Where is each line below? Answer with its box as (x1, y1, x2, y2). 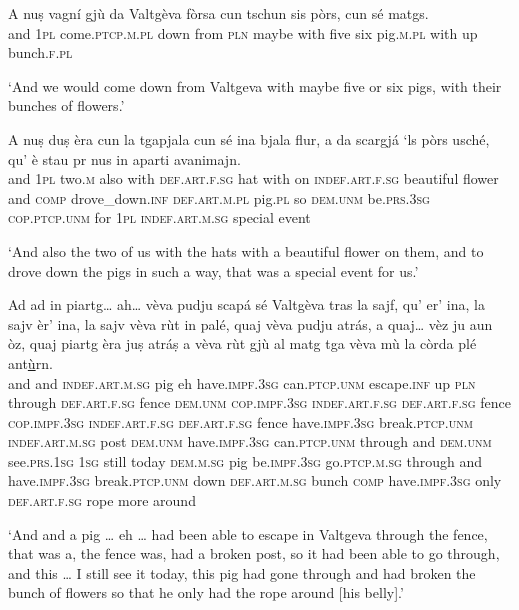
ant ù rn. (8, 352, 53, 373)
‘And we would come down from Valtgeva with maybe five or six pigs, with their (8, 75, 502, 96)
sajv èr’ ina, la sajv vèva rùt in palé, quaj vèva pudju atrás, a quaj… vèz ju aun (8, 313, 493, 334)
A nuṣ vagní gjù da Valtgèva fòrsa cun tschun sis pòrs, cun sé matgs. (8, 3, 429, 23)
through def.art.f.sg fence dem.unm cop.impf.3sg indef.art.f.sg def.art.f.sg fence (8, 392, 511, 413)
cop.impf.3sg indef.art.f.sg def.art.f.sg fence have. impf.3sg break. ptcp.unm (8, 411, 473, 432)
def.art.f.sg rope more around (8, 490, 196, 511)
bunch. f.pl (8, 42, 73, 63)
